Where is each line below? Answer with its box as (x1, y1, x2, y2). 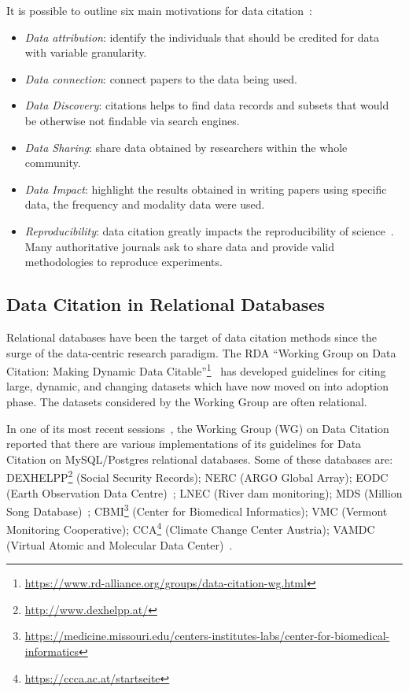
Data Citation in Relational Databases (6, 292, 325, 316)
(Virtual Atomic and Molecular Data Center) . (6, 536, 233, 553)
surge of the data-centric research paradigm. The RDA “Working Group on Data (6, 344, 396, 361)
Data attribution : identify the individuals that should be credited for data (24, 28, 379, 45)
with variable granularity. (24, 44, 147, 61)
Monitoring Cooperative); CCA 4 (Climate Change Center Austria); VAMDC (6, 519, 375, 538)
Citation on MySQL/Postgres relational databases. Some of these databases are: (6, 450, 393, 467)
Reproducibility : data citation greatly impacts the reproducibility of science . (24, 222, 394, 239)
